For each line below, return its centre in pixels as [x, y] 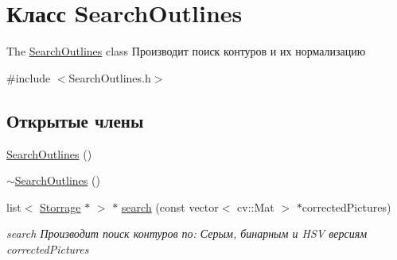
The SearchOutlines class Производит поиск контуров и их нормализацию [186, 51]
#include [29, 77]
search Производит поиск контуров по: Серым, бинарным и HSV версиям [187, 233]
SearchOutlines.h [110, 77]
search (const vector [170, 206]
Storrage [60, 206]
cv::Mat [256, 206]
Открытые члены [75, 120]
